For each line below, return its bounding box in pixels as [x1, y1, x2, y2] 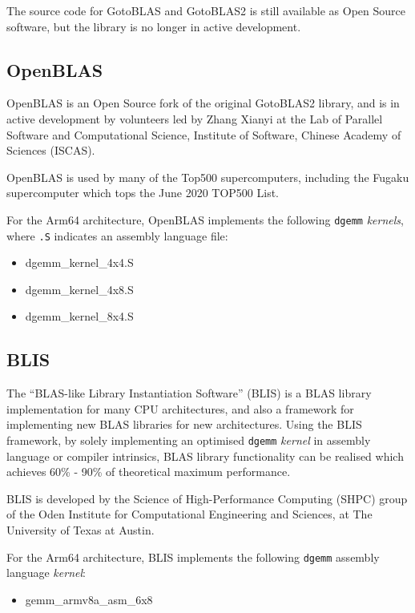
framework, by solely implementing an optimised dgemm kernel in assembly [6, 432, 371, 449]
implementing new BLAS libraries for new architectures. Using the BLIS [6, 416, 362, 433]
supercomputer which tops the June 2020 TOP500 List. [6, 184, 280, 201]
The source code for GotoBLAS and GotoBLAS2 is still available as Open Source [6, 2, 405, 18]
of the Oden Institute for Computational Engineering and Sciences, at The [6, 506, 373, 522]
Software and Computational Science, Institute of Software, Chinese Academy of [6, 126, 401, 143]
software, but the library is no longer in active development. [6, 18, 301, 34]
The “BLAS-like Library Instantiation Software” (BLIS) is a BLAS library [6, 385, 372, 401]
